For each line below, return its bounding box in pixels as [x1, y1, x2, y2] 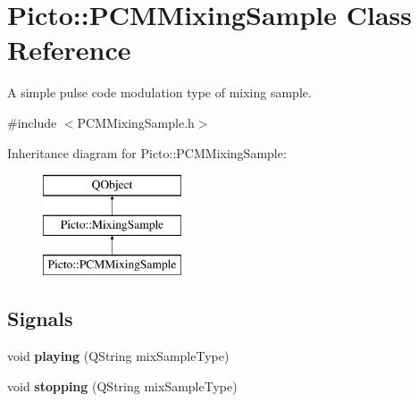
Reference [7, 31, 131, 68]
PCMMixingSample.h [77, 113, 195, 131]
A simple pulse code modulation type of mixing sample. [7, 83, 312, 102]
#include [7, 113, 57, 131]
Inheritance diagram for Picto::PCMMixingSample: [7, 143, 287, 162]
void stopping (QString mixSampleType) [7, 376, 238, 395]
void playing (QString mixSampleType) [7, 347, 230, 365]
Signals [7, 305, 73, 332]
